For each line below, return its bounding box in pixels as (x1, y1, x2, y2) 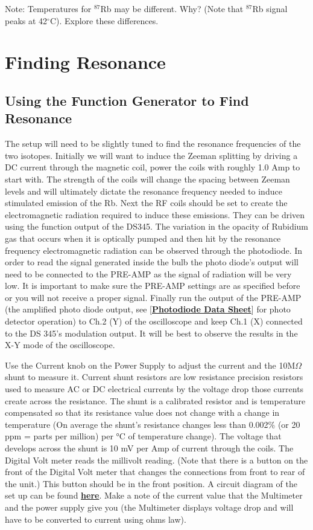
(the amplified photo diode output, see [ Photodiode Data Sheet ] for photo (5, 303, 291, 315)
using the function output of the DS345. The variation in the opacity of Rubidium (5, 220, 309, 233)
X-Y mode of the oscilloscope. (5, 338, 115, 351)
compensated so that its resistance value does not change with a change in (5, 406, 280, 419)
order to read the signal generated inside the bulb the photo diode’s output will (5, 256, 299, 268)
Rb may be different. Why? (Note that (100, 2, 244, 15)
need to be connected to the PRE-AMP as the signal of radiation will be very (5, 267, 292, 280)
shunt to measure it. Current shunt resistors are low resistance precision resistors (5, 370, 303, 383)
